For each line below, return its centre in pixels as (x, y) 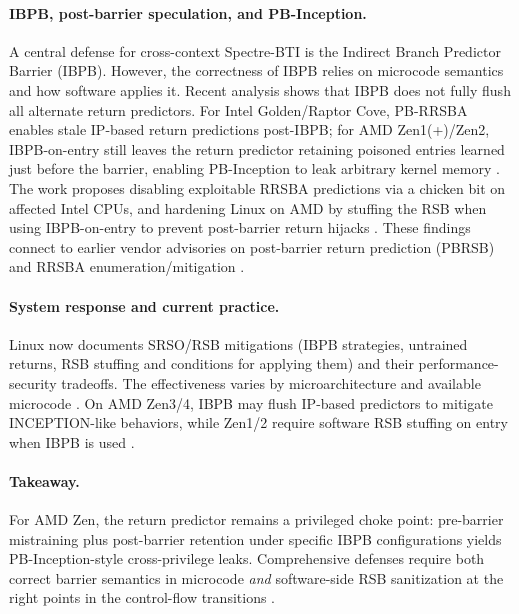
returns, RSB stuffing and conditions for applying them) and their (211, 363)
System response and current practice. (144, 305)
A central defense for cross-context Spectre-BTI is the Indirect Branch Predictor (255, 50)
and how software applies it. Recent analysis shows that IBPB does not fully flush (260, 89)
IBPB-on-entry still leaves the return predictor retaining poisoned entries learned (257, 148)
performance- (458, 363)
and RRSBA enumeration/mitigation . (127, 266)
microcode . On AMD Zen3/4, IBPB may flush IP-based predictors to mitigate (251, 402)
